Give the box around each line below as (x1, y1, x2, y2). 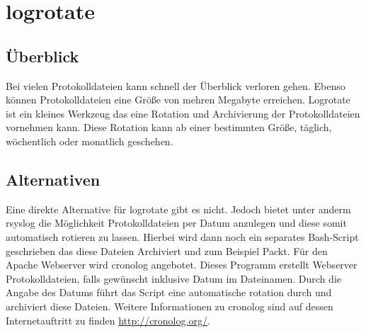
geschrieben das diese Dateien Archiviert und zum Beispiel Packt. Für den (6, 243, 328, 258)
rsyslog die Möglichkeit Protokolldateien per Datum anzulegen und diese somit (6, 215, 347, 230)
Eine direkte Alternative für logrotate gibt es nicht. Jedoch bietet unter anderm (6, 201, 351, 216)
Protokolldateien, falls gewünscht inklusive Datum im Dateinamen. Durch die (6, 271, 341, 286)
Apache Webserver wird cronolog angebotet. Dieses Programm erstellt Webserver (6, 257, 358, 272)
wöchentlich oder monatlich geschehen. (6, 133, 173, 148)
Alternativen (6, 168, 101, 190)
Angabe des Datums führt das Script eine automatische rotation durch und (6, 285, 332, 300)
